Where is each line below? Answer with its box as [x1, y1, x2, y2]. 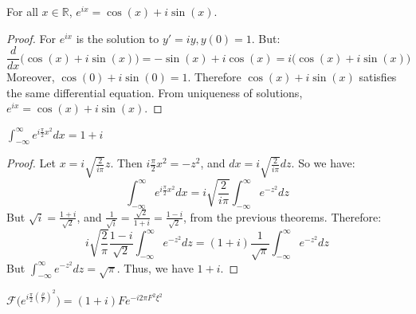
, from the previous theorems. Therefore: [183, 208, 382, 225]
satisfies [359, 69, 397, 85]
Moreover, [6, 69, 55, 85]
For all [6, 3, 38, 19]
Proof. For [6, 29, 57, 46]
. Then [110, 155, 143, 171]
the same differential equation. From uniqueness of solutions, [6, 84, 303, 100]
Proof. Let [6, 155, 56, 171]
